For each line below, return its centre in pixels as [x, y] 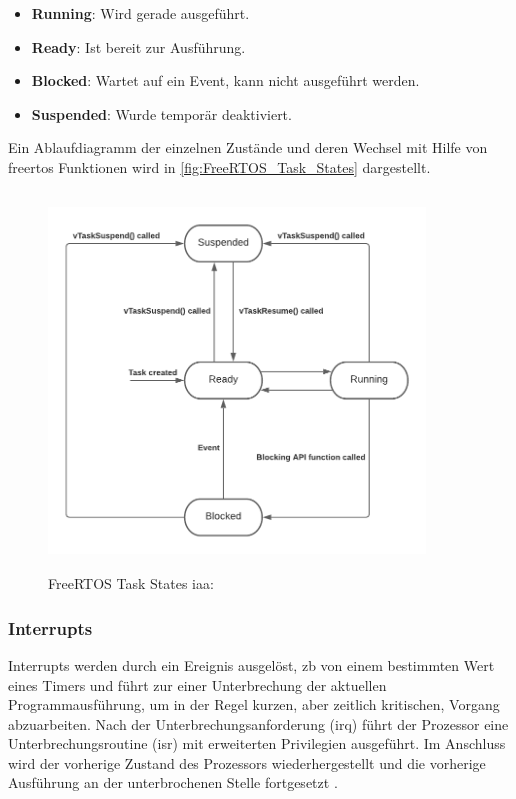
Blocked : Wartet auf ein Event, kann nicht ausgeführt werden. [225, 80]
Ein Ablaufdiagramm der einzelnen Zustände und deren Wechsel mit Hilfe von [248, 147]
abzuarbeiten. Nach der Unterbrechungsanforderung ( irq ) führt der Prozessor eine [258, 723]
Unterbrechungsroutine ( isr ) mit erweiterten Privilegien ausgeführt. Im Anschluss [257, 743]
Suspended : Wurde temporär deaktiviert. [161, 113]
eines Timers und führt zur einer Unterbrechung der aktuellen [197, 684]
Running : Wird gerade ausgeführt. [140, 13]
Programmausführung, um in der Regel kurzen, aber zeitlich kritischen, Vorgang [254, 704]
